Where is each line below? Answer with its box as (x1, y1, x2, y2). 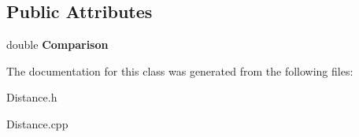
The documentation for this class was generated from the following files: (6, 62, 353, 79)
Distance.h (6, 89, 57, 106)
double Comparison (6, 36, 109, 53)
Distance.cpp (6, 115, 68, 131)
